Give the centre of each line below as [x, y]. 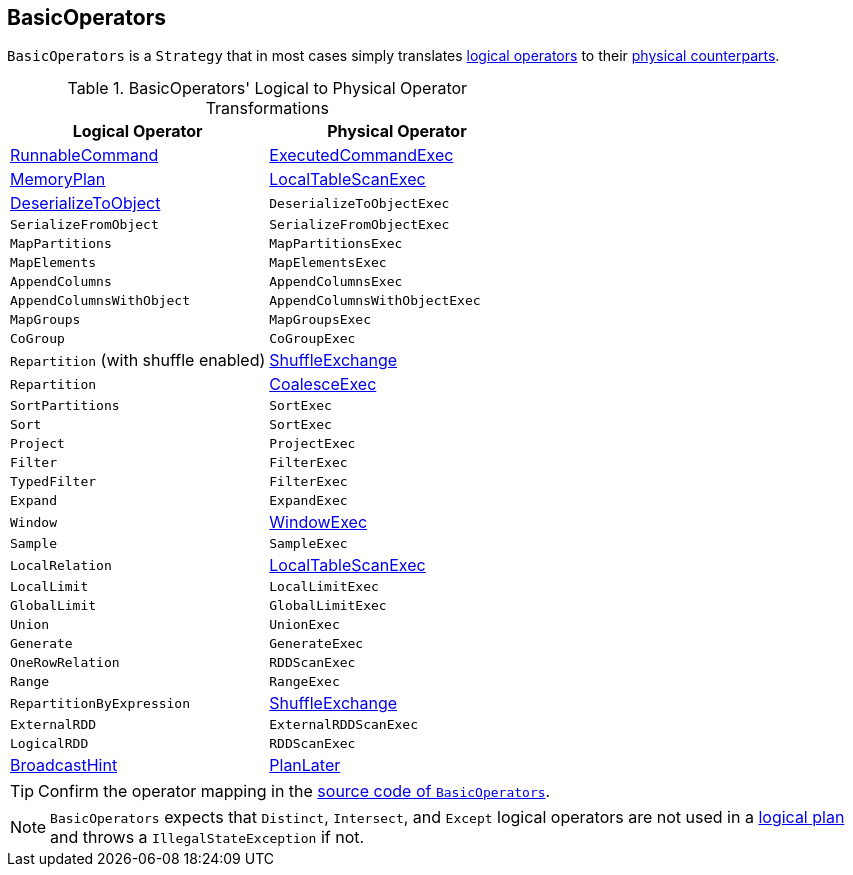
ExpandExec [308, 501]
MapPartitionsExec [336, 244]
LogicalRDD [49, 744]
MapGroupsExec [320, 320]
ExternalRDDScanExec [343, 725]
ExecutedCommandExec [361, 155]
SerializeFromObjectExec [359, 225]
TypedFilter [53, 482]
